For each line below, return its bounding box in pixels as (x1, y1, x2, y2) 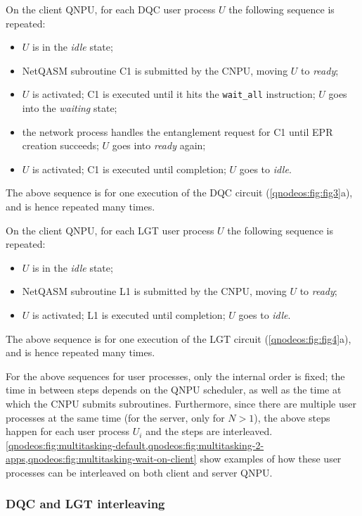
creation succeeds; (22, 138, 99, 153)
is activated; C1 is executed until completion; (32, 161, 226, 176)
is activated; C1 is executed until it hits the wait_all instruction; (32, 87, 316, 101)
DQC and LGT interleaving (6, 495, 165, 512)
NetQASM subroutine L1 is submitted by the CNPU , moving (22, 284, 287, 298)
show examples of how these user (200, 451, 342, 466)
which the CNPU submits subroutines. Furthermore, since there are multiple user (6, 396, 356, 410)
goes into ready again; (112, 138, 206, 153)
